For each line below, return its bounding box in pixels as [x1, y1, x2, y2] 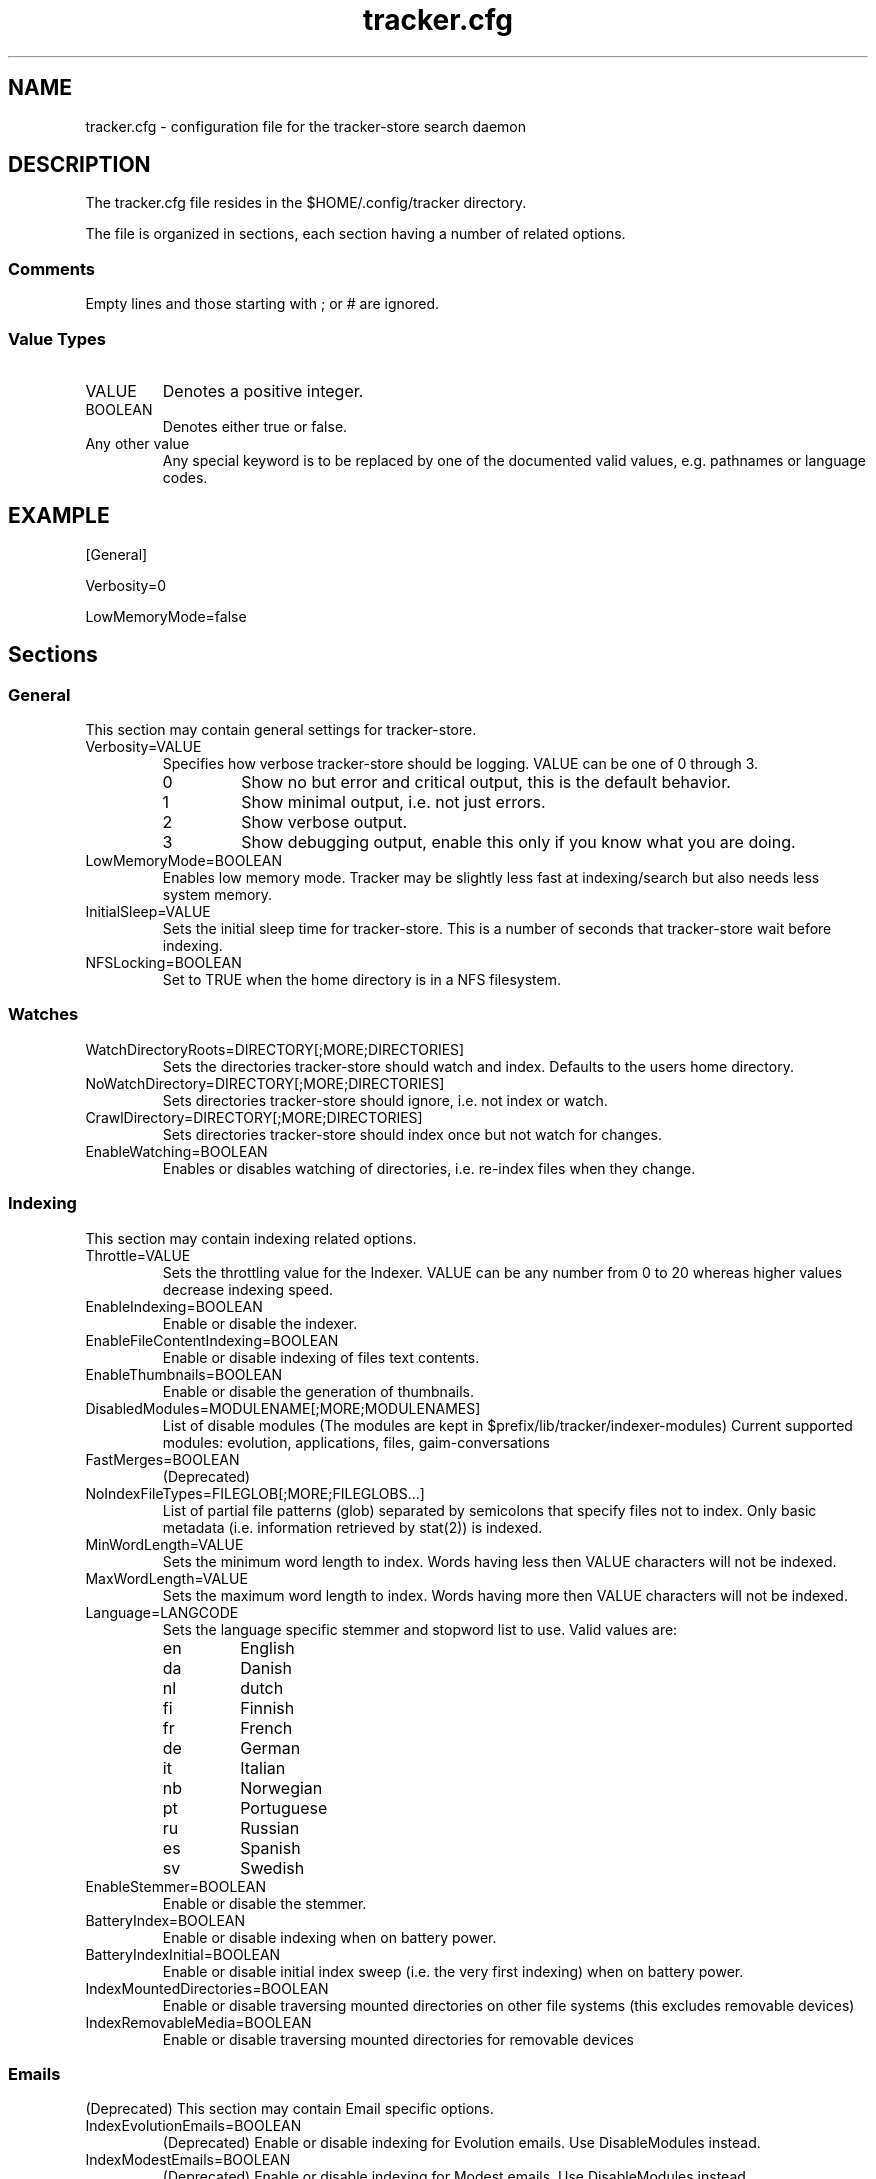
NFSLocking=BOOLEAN [85, 954, 242, 971]
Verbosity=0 [85, 576, 166, 594]
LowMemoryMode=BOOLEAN [85, 852, 282, 869]
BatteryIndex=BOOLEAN [85, 1911, 246, 1929]
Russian [240, 1817, 300, 1838]
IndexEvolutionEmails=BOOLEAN [85, 2117, 302, 2135]
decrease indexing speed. [162, 1280, 334, 1298]
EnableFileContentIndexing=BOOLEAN [85, 1331, 339, 1349]
